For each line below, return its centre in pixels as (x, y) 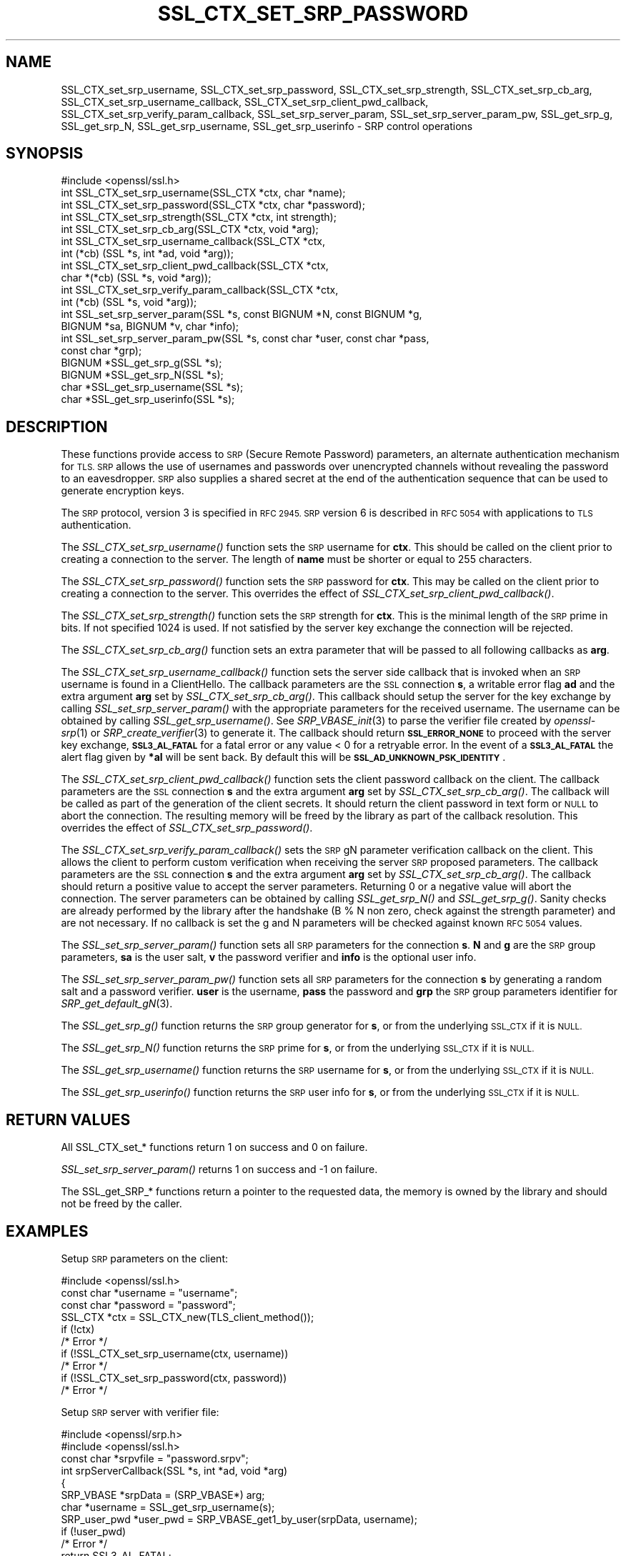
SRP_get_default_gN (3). (117, 1004)
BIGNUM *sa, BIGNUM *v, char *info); (150, 326)
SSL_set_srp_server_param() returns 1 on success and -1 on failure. (219, 1170)
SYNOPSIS (45, 154)
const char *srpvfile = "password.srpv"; (155, 1458)
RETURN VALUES (68, 1119)
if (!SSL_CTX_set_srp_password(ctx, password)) (174, 1377)
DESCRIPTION (57, 427)
